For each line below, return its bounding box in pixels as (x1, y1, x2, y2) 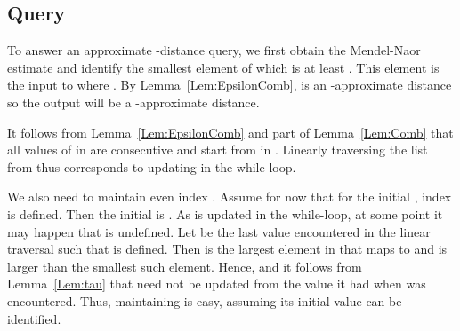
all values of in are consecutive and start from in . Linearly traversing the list (7, 140, 428, 159)
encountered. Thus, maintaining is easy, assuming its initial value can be (7, 291, 402, 310)
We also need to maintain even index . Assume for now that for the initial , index (7, 187, 452, 206)
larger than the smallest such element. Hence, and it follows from (7, 256, 362, 275)
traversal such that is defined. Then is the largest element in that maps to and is (7, 240, 448, 258)
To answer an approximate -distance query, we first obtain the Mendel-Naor (7, 41, 421, 59)
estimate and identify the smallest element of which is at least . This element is (7, 58, 440, 76)
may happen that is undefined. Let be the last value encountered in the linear (7, 222, 431, 240)
